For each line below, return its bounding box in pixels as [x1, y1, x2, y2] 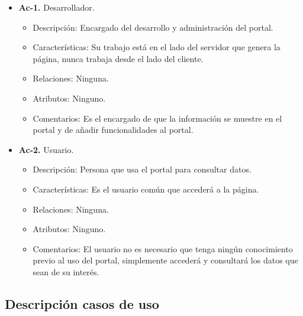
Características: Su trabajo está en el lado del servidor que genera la [33, 41, 281, 53]
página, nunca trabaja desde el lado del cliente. [33, 52, 204, 64]
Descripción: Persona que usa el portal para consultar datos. [33, 163, 252, 175]
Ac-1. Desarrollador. [18, 1, 95, 13]
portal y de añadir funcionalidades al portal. [33, 123, 194, 136]
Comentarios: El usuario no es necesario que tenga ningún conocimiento [33, 242, 293, 255]
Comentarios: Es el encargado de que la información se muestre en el [33, 112, 282, 124]
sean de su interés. [33, 265, 99, 278]
